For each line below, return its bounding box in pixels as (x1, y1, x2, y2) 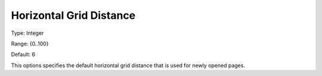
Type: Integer (11, 29, 44, 37)
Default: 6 (11, 51, 36, 58)
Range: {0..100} (11, 40, 49, 47)
